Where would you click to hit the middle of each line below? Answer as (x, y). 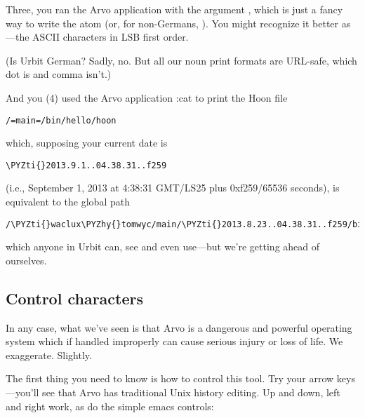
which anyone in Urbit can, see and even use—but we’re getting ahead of (163, 247)
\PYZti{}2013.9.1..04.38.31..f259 (86, 165)
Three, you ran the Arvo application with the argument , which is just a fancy (174, 9)
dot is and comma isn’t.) (59, 74)
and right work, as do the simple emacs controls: (110, 406)
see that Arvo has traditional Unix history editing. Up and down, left (191, 392)
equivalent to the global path (68, 202)
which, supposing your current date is (87, 143)
